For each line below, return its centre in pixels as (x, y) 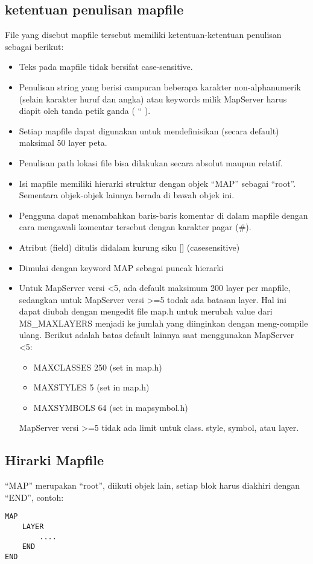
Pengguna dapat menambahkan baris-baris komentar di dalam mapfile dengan (163, 215)
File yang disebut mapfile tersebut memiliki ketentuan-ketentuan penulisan (143, 35)
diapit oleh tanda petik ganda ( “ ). (85, 111)
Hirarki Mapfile (55, 460)
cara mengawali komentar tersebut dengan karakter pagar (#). (135, 227)
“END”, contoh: (34, 497)
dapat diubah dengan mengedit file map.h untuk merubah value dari (146, 311)
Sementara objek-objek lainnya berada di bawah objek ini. (127, 195)
